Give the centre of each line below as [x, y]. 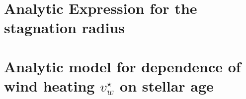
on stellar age [167, 85]
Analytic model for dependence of [123, 66]
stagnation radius [65, 27]
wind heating [49, 85]
